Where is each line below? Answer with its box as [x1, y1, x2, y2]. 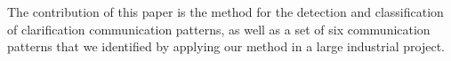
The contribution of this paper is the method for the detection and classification [7, 3, 444, 20]
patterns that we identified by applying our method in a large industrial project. [7, 37, 445, 56]
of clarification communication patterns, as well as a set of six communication [7, 19, 431, 38]
